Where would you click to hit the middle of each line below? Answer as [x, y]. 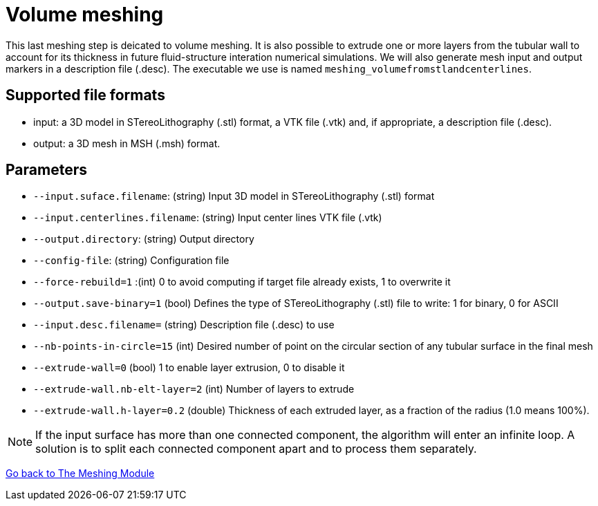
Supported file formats [85, 95]
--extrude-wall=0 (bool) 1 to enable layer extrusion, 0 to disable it [189, 368]
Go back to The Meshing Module [80, 474]
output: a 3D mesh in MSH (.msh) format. [127, 143]
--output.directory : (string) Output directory [144, 239]
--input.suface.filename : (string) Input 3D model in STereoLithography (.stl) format [234, 196]
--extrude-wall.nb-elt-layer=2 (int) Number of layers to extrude [194, 389]
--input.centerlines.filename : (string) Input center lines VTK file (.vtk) [208, 218]
